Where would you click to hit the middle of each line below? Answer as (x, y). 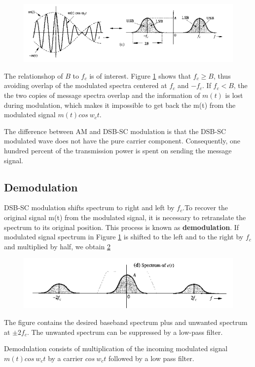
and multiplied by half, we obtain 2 (57, 246)
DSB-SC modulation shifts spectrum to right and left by (89, 207)
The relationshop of (34, 75)
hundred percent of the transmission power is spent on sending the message (118, 151)
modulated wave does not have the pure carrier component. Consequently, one (122, 141)
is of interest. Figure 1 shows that (140, 75)
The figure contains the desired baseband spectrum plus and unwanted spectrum (126, 322)
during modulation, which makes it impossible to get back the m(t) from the (120, 105)
